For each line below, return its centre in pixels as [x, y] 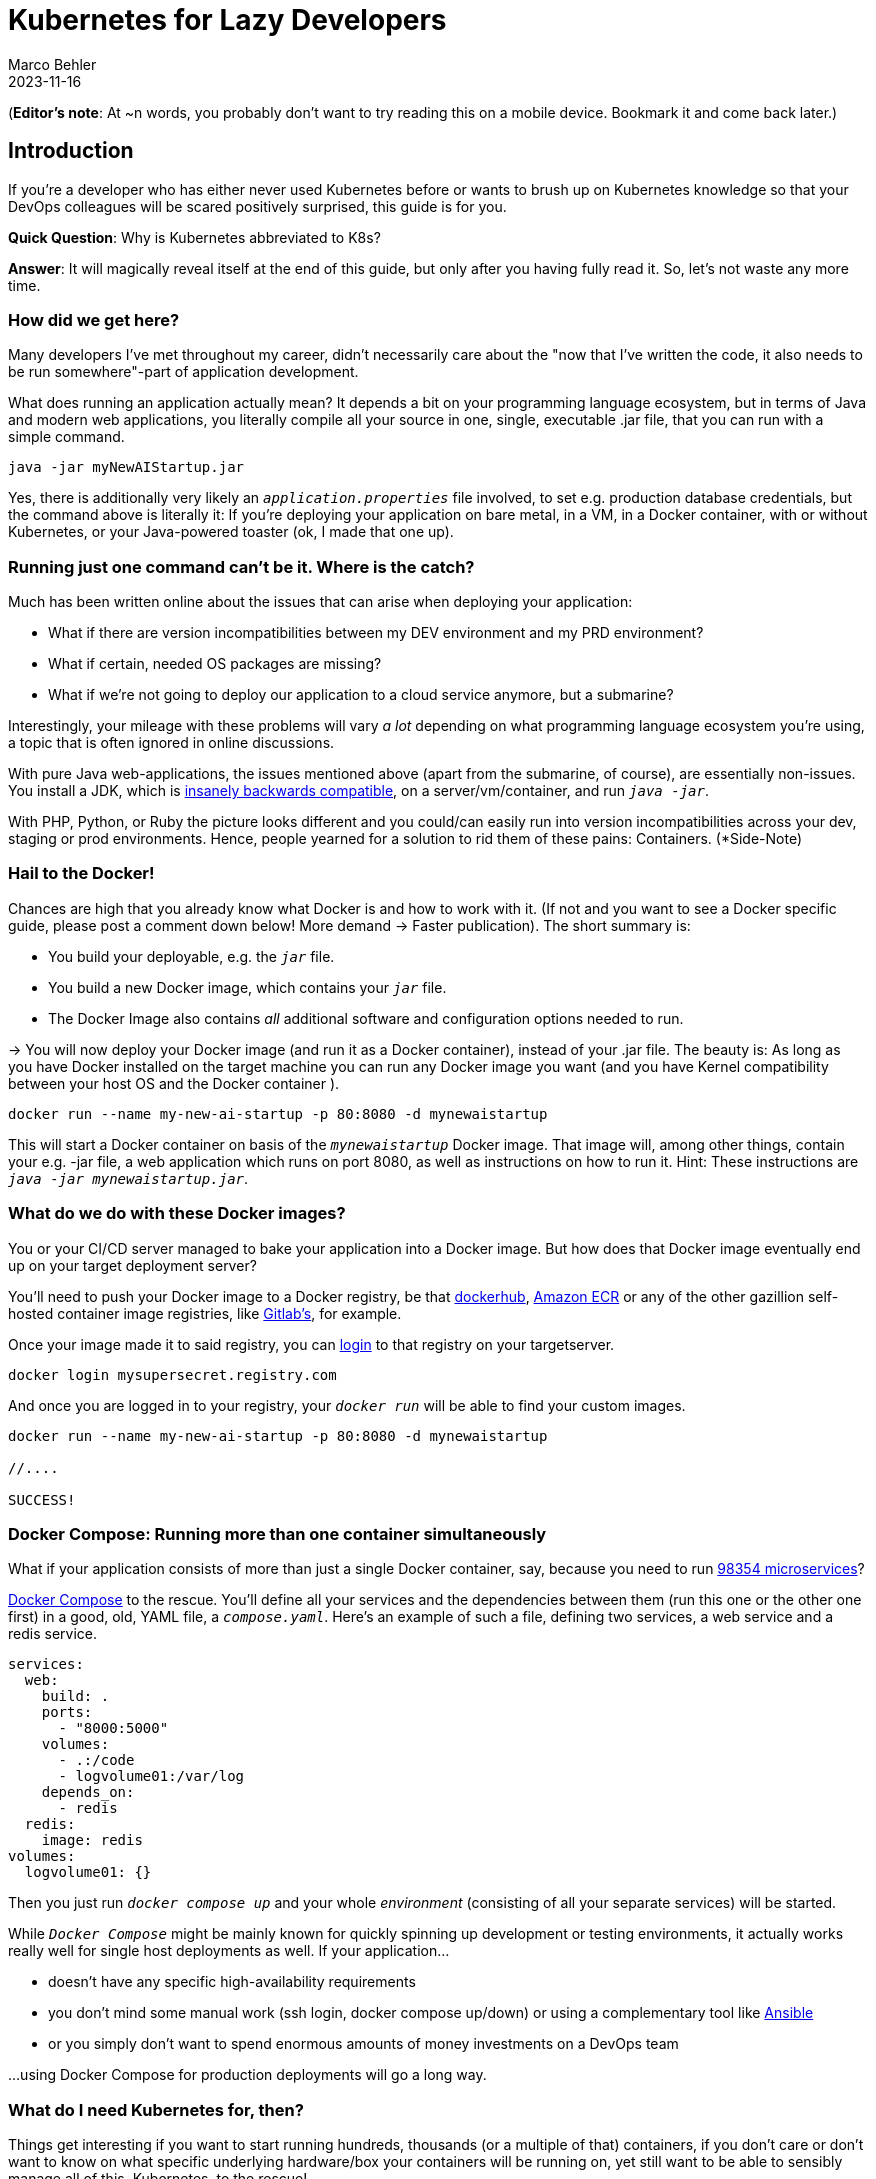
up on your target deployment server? [132, 1265]
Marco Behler [52, 64]
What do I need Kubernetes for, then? [156, 2109]
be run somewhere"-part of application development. [183, 372]
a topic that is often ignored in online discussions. [171, 743]
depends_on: [88, 1792]
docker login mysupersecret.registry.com [172, 1374]
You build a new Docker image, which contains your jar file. [247, 987]
